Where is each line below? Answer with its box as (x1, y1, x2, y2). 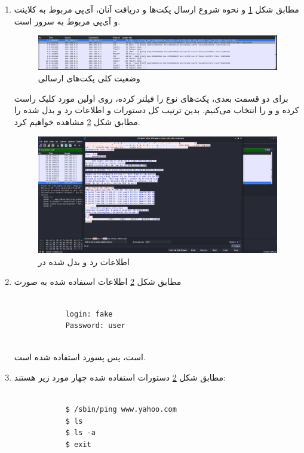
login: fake (65, 309, 113, 318)
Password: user (65, 321, 125, 330)
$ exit (65, 440, 91, 449)
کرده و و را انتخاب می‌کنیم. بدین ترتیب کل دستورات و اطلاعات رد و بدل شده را (14, 104, 299, 116)
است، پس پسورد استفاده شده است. (14, 351, 146, 363)
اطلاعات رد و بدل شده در (38, 255, 130, 267)
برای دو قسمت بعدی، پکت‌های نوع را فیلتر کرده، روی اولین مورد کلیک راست (14, 92, 288, 104)
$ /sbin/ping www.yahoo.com (65, 405, 177, 414)
